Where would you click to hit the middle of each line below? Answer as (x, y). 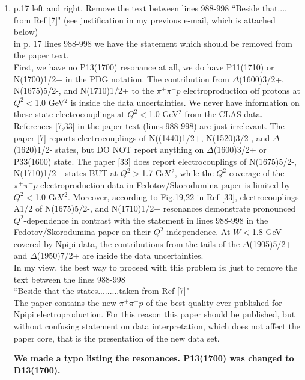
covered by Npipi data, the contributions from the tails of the (127, 243)
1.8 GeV (267, 232)
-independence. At (197, 232)
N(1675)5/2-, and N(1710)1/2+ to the (84, 90)
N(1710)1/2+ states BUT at (66, 173)
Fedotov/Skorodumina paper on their (82, 232)
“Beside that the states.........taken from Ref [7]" (101, 291)
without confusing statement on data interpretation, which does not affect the (157, 326)
